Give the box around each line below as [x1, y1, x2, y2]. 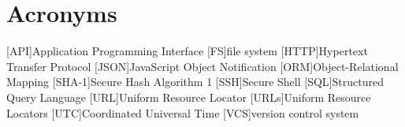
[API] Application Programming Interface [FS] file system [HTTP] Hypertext [6, 43, 368, 59]
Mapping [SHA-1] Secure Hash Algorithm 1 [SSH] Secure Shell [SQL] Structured [6, 73, 384, 90]
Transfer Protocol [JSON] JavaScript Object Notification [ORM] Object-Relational [6, 58, 399, 74]
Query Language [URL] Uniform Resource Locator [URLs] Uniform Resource [6, 88, 371, 105]
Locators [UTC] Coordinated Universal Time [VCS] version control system [6, 104, 359, 121]
